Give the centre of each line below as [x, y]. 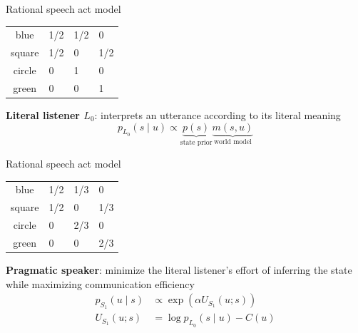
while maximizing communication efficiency [100, 283]
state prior [196, 143]
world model [232, 142]
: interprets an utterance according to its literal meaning [218, 114]
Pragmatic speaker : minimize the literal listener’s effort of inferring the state [179, 269]
